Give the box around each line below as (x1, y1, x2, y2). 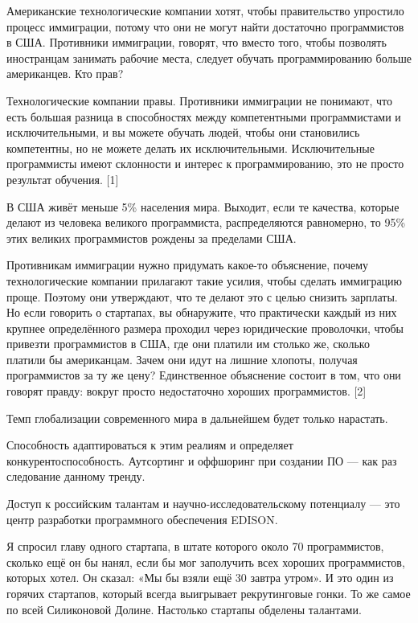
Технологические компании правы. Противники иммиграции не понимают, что (6, 92, 392, 109)
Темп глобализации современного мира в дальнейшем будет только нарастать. (6, 409, 388, 426)
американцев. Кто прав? (6, 65, 124, 82)
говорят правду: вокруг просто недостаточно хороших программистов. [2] (6, 383, 367, 400)
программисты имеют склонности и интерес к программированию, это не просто (6, 155, 404, 172)
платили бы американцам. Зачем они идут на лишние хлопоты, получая (6, 350, 358, 367)
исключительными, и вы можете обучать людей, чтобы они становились (6, 124, 360, 141)
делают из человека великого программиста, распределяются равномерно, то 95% (6, 214, 406, 231)
